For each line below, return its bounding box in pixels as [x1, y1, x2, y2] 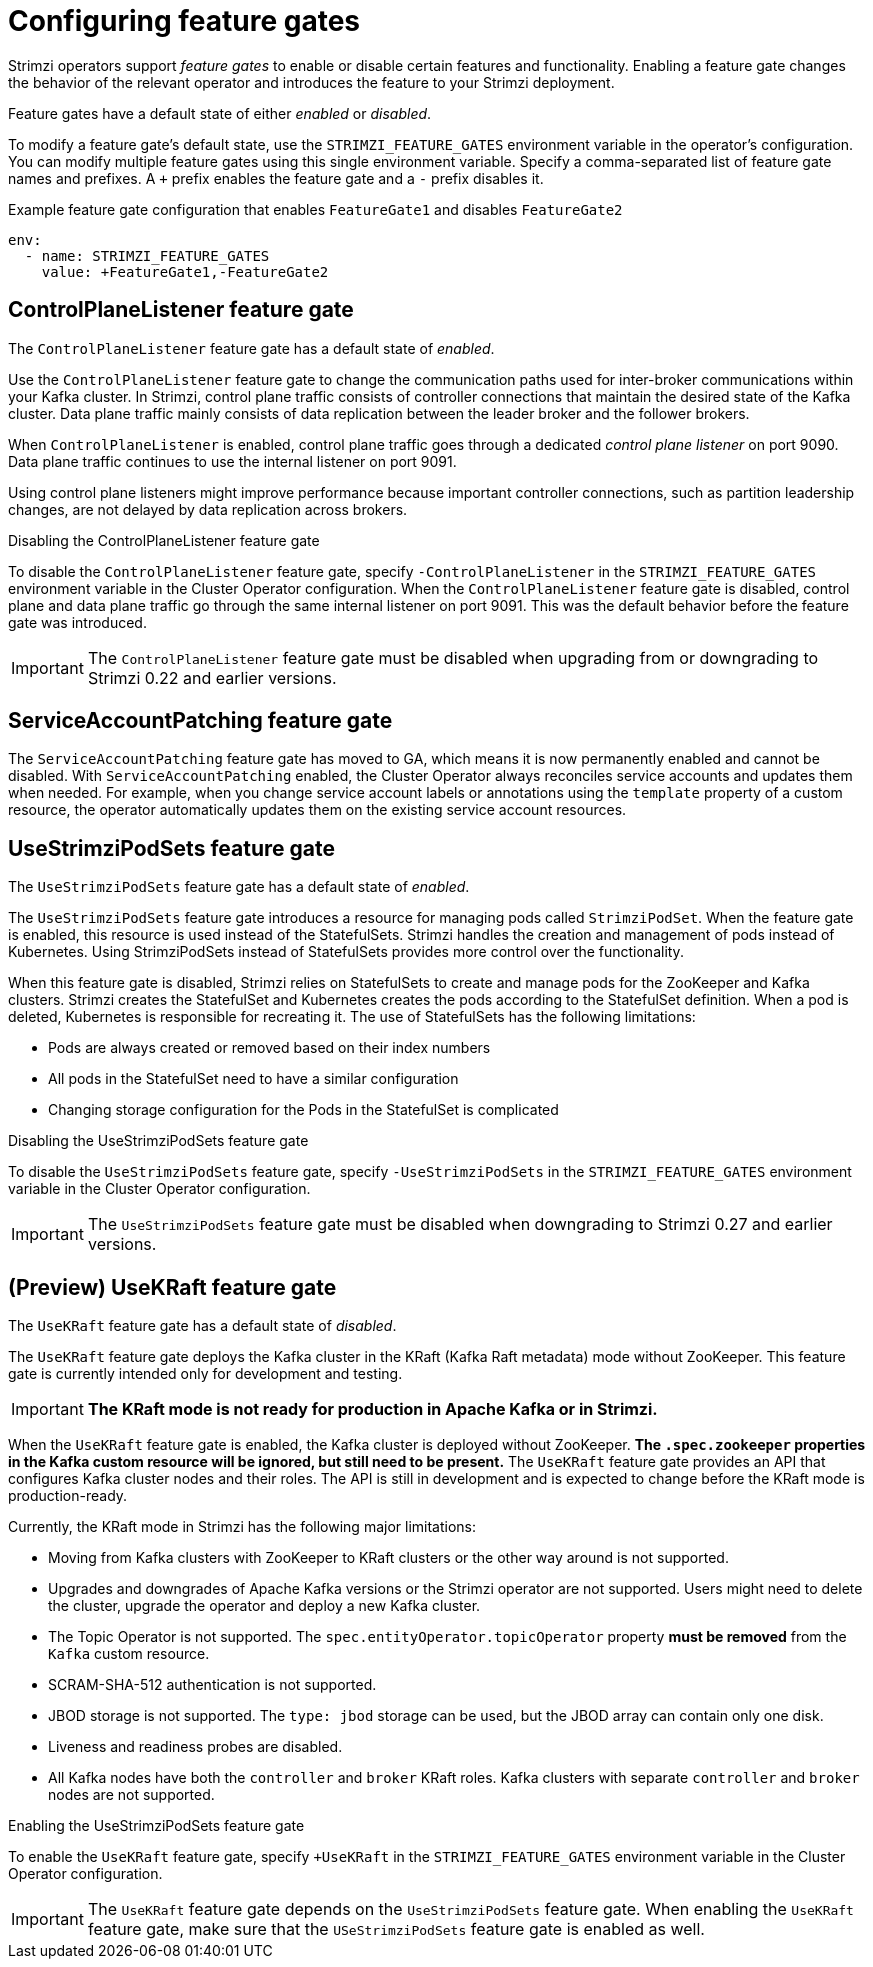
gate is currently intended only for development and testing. [8, 1365, 403, 1383]
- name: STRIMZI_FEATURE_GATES [24, 247, 270, 264]
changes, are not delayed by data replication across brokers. [8, 500, 408, 518]
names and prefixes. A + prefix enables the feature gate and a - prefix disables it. [8, 169, 544, 187]
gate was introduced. [8, 613, 147, 631]
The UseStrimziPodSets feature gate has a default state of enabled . [8, 878, 470, 896]
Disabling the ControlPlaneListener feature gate [8, 531, 320, 549]
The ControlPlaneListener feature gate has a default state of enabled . [8, 339, 495, 357]
